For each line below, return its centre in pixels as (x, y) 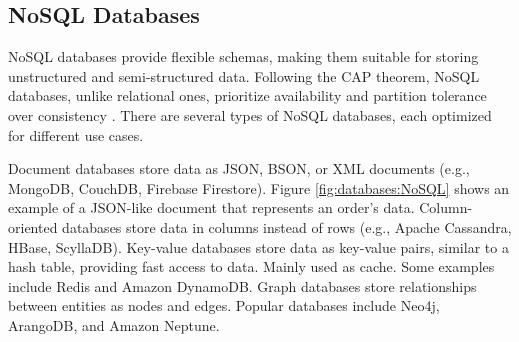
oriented (33, 226)
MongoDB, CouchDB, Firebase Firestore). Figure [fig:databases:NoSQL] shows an (259, 187)
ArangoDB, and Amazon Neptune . (114, 324)
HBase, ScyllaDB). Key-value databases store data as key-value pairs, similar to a (258, 246)
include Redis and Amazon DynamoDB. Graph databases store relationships (242, 285)
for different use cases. (76, 134)
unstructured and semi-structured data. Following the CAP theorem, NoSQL (244, 75)
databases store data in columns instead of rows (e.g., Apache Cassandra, (287, 226)
